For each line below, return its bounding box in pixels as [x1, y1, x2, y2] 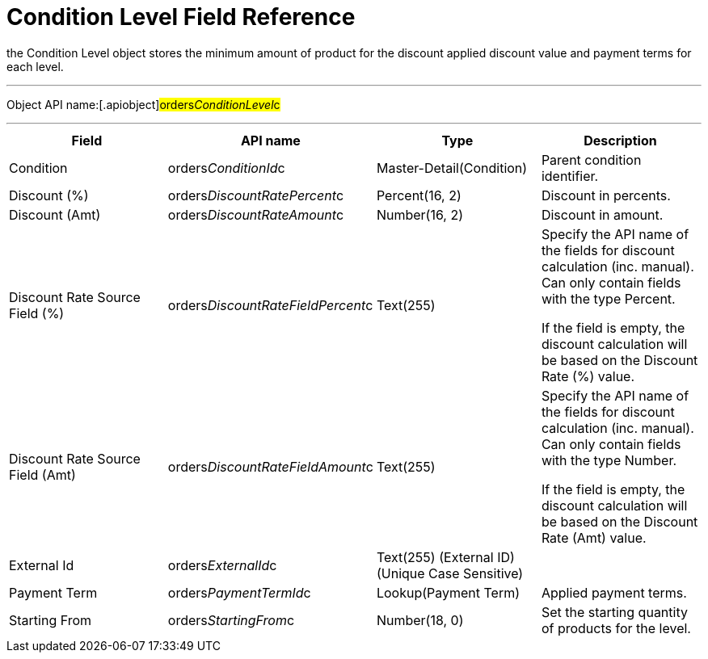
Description [584, 132, 657, 149]
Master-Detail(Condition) [376, 159, 528, 176]
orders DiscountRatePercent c [167, 187, 344, 204]
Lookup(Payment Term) [376, 584, 520, 601]
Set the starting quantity [541, 603, 688, 620]
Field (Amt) [9, 466, 76, 483]
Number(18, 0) [376, 611, 464, 628]
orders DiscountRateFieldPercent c [167, 296, 373, 313]
